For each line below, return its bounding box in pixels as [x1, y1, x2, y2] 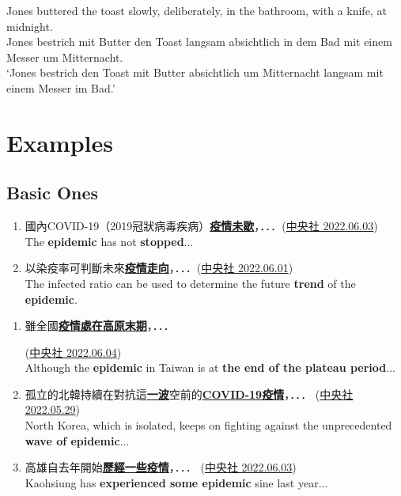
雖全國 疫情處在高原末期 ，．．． [25, 317, 175, 334]
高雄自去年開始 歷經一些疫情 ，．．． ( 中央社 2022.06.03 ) [25, 459, 297, 475]
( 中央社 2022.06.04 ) [25, 343, 122, 360]
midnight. [6, 17, 53, 34]
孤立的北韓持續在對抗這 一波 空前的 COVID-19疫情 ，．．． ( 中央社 [25, 385, 354, 402]
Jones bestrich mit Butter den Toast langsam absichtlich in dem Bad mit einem [6, 33, 392, 50]
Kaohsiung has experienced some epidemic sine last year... [25, 474, 328, 490]
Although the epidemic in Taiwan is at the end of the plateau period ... [25, 359, 395, 376]
